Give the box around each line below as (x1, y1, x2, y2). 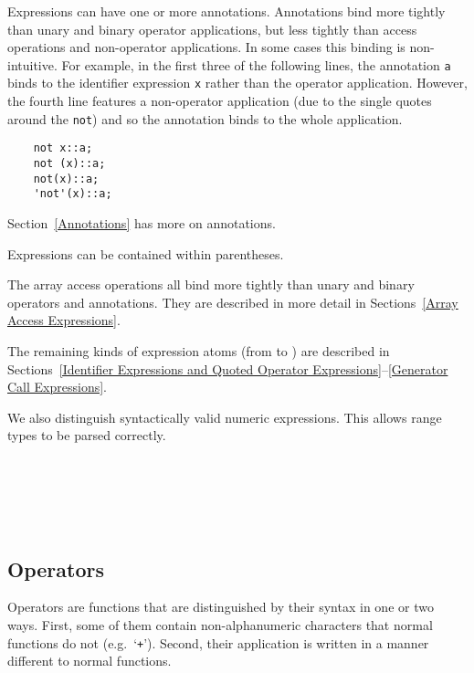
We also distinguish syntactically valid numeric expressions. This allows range (7, 407, 442, 426)
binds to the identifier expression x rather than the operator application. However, (7, 73, 468, 92)
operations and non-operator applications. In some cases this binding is (7, 37, 406, 57)
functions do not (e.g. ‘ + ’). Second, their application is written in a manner (7, 633, 429, 652)
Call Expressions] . (7, 377, 107, 396)
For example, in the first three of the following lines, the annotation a (61, 55, 451, 74)
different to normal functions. (7, 651, 172, 670)
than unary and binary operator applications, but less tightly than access (7, 19, 417, 38)
